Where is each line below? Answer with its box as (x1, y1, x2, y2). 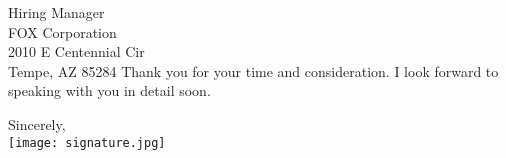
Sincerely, (8, 113, 66, 134)
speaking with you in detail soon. (8, 80, 211, 101)
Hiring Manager (8, 2, 105, 22)
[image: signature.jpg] (8, 135, 166, 150)
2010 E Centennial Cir (8, 41, 145, 62)
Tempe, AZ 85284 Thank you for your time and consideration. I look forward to (8, 60, 499, 81)
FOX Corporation (8, 21, 117, 42)
